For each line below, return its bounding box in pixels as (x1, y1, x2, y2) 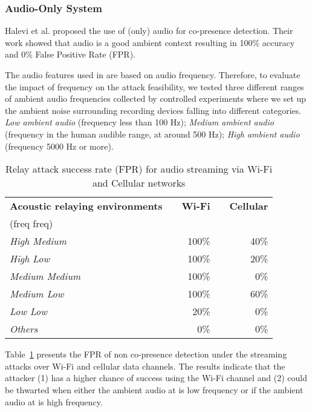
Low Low (10, 304, 47, 319)
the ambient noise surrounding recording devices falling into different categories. (5, 104, 302, 116)
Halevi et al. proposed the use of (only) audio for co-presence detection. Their (5, 24, 293, 37)
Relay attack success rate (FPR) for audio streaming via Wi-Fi (5, 162, 273, 176)
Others (10, 322, 38, 336)
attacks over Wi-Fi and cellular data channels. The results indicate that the (5, 359, 285, 372)
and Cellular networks (92, 176, 186, 190)
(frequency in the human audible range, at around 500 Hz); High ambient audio (5, 127, 300, 140)
